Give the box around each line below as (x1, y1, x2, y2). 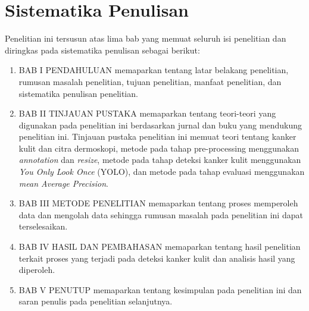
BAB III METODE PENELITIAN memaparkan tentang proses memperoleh (18, 197, 298, 209)
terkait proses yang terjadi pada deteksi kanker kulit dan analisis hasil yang (18, 252, 295, 264)
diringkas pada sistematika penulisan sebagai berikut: (5, 43, 200, 56)
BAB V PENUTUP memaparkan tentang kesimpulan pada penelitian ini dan (18, 283, 302, 296)
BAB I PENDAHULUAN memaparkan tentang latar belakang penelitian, (18, 64, 289, 76)
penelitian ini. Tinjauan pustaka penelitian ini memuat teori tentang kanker (18, 130, 296, 143)
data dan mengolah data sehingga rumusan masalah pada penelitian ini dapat (18, 208, 303, 221)
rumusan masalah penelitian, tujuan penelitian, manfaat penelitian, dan (18, 75, 282, 87)
